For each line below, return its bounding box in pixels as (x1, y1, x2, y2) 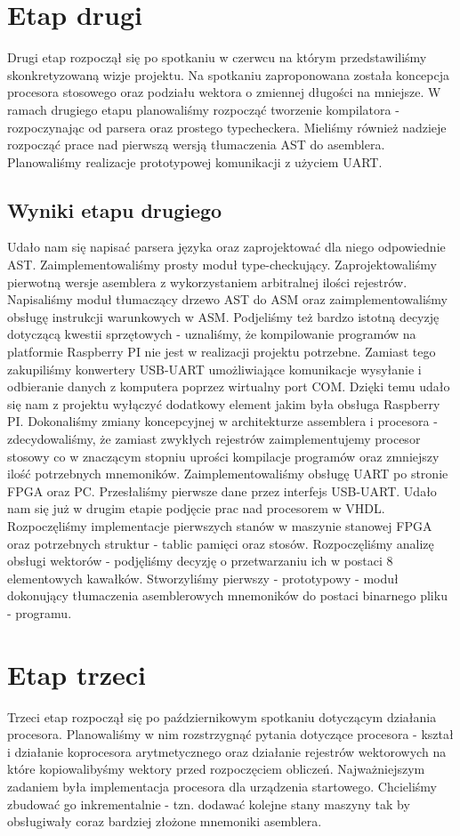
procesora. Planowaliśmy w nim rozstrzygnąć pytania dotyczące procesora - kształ (7, 725, 454, 744)
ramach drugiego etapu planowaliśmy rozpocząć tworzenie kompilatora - (7, 100, 399, 118)
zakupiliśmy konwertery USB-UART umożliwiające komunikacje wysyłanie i (7, 359, 422, 378)
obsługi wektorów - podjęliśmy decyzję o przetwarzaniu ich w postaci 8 (7, 551, 393, 570)
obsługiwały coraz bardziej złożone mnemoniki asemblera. (7, 812, 322, 831)
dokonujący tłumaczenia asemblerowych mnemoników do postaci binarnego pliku (7, 586, 448, 605)
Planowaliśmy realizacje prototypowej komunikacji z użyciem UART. (7, 152, 383, 171)
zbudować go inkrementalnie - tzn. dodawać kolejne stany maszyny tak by (7, 794, 410, 813)
